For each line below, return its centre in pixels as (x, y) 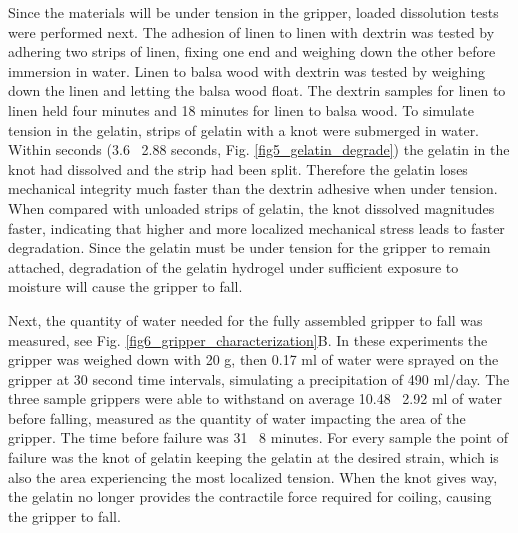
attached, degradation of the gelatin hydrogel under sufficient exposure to (233, 266)
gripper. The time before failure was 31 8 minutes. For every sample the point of (258, 437)
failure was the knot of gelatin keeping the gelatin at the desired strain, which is (253, 457)
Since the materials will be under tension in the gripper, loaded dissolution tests (253, 12)
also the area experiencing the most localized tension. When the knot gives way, (253, 476)
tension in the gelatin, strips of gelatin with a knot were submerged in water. (244, 129)
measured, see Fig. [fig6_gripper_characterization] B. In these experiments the (248, 339)
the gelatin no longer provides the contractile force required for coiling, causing (250, 496)
